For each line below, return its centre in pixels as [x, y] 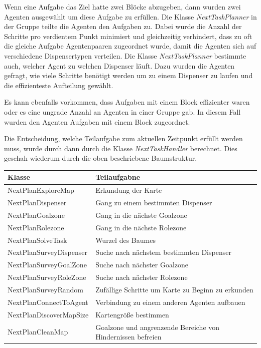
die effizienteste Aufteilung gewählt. [59, 85]
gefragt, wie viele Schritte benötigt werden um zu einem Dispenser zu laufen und [128, 75]
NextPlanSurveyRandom [45, 289]
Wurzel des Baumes [125, 240]
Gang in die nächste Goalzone [141, 215]
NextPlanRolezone [36, 227]
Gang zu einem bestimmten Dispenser [154, 203]
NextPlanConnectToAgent [48, 302]
